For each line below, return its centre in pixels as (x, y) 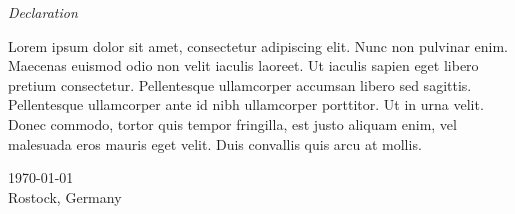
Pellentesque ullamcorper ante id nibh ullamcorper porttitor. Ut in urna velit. (246, 104)
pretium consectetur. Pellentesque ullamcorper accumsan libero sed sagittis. (240, 84)
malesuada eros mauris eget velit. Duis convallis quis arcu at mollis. (215, 143)
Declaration (43, 12)
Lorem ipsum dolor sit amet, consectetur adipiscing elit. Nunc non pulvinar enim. (258, 45)
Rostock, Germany (65, 196)
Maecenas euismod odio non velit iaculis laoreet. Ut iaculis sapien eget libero (243, 65)
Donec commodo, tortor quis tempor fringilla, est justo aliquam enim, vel (232, 123)
